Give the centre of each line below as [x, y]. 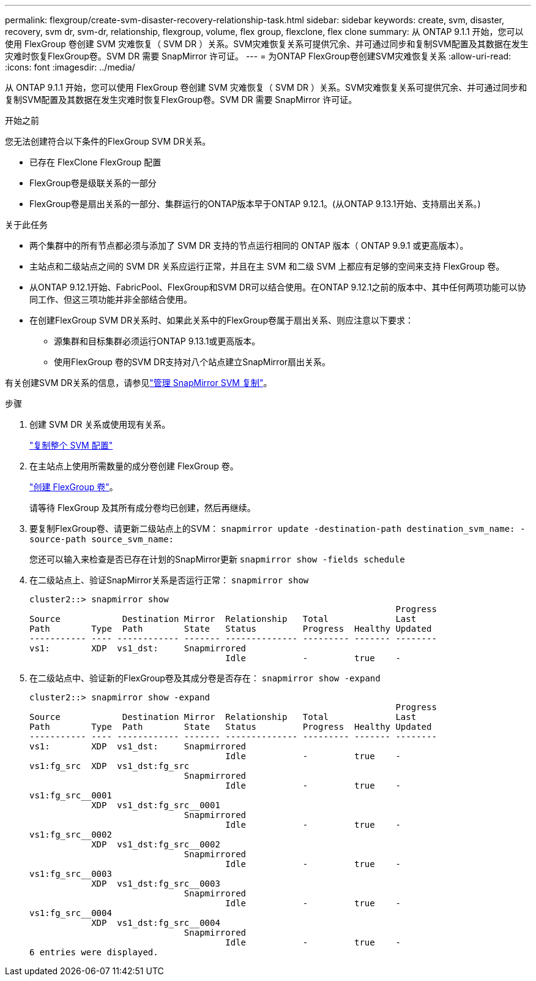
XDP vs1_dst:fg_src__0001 [156, 805]
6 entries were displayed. [94, 952]
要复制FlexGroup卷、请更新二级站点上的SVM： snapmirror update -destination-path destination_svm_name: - [277, 528]
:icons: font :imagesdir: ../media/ [70, 67]
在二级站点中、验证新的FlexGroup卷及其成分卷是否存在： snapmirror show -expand [205, 678]
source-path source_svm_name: [102, 539]
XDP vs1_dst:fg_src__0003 [156, 884]
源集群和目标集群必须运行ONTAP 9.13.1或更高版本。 [157, 341]
